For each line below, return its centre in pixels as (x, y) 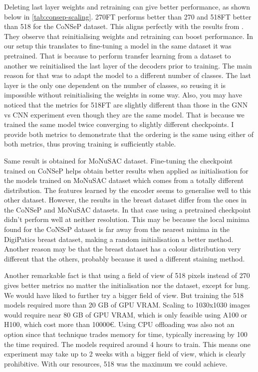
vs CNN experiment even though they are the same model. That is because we (124, 114)
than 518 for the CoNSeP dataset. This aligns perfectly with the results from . (124, 26)
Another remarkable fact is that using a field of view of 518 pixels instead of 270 (127, 275)
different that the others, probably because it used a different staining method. (125, 258)
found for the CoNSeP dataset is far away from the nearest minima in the (117, 229)
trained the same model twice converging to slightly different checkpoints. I (119, 124)
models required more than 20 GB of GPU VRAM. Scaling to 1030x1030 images (127, 305)
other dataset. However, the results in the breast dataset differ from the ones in (126, 200)
